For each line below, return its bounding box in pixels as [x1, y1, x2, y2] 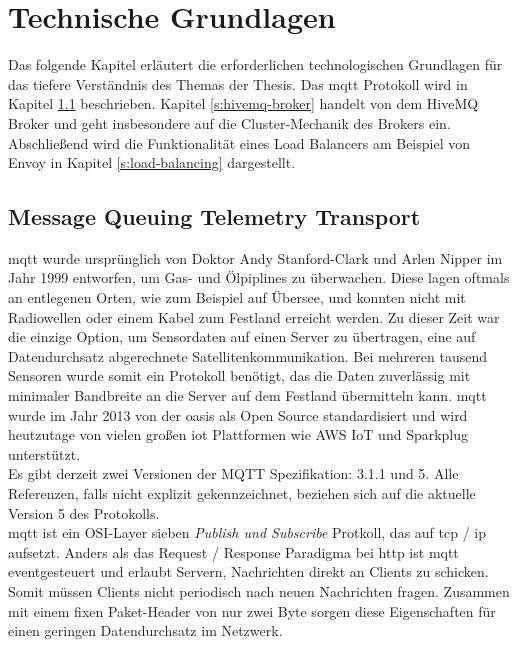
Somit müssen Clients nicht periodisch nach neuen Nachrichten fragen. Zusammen [8, 580, 510, 601]
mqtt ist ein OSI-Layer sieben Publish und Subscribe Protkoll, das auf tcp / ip [8, 522, 487, 543]
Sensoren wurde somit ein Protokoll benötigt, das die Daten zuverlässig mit [8, 365, 471, 386]
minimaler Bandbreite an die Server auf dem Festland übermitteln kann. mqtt [8, 385, 487, 406]
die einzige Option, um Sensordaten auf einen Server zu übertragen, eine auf [8, 326, 476, 347]
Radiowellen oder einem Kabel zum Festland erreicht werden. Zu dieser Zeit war [8, 306, 500, 327]
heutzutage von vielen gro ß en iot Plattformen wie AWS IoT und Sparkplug [8, 424, 469, 445]
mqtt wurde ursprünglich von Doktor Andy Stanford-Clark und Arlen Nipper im [8, 247, 503, 268]
